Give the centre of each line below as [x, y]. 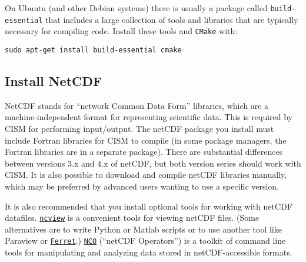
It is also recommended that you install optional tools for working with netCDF [149, 206]
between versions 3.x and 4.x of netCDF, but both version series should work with [153, 163]
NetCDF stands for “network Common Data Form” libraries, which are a [137, 105]
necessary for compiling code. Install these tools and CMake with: [121, 31]
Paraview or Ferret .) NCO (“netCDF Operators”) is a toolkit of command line [145, 241]
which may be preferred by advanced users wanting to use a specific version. [142, 186]
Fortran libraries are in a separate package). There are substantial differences [144, 152]
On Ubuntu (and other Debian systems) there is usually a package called [136, 8]
